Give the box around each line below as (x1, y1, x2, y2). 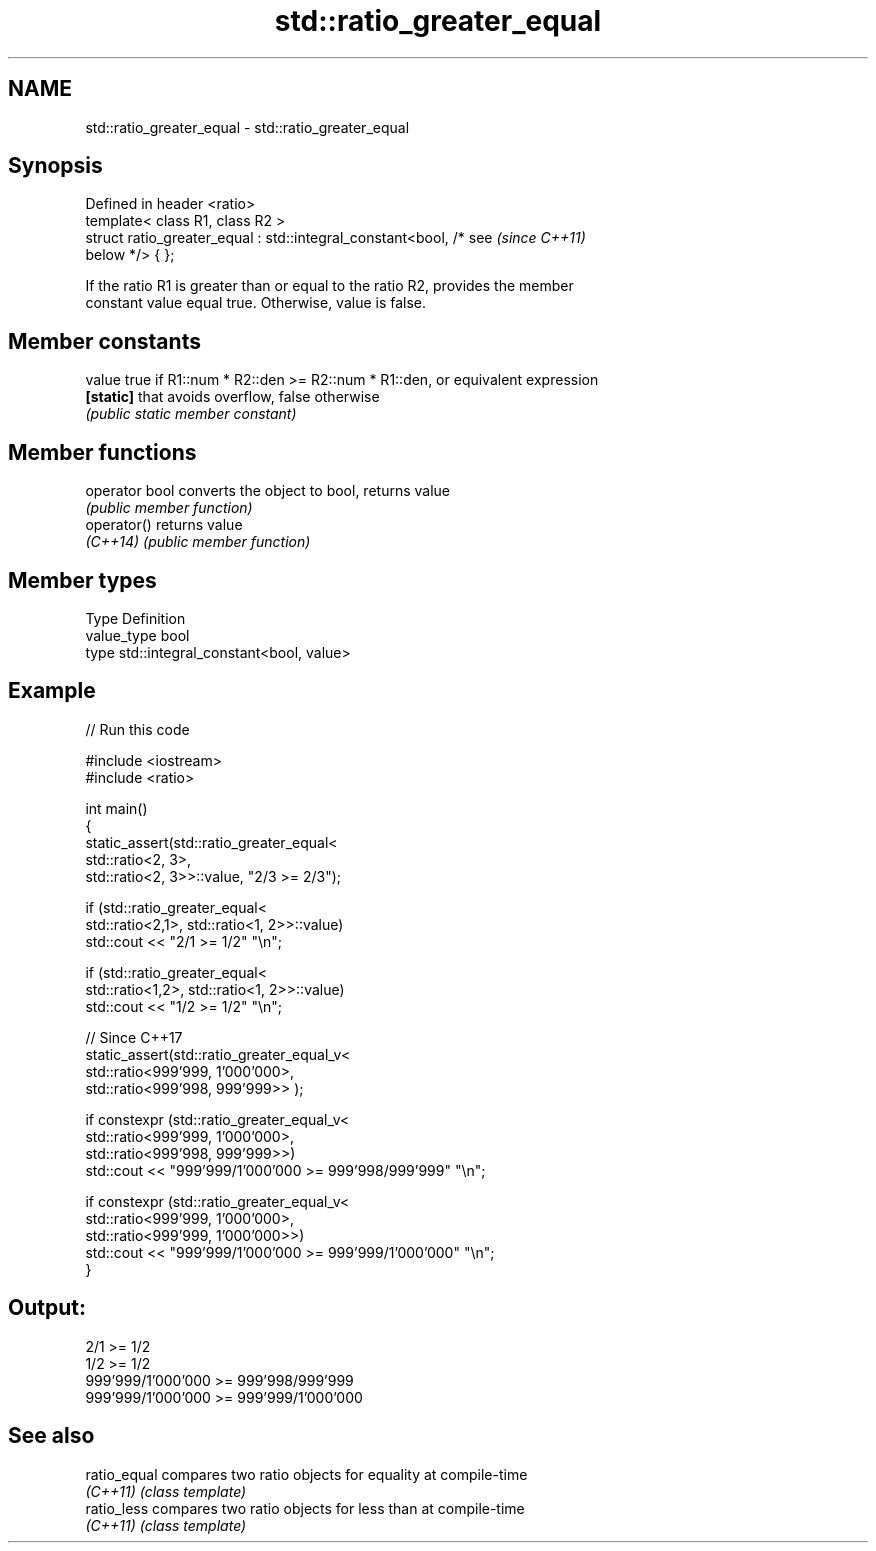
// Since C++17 (85, 1028, 183, 1046)
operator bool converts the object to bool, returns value (85, 482, 450, 500)
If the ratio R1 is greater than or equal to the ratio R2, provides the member (85, 277, 574, 295)
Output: (8, 1295, 86, 1321)
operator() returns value (85, 516, 243, 534)
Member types (8, 567, 157, 593)
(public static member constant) (85, 405, 297, 423)
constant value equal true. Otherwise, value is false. (85, 294, 427, 312)
